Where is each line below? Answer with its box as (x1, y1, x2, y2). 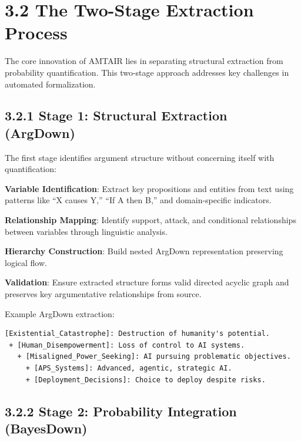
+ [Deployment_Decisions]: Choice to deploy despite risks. (25, 375, 266, 384)
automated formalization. (5, 78, 96, 90)
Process (5, 21, 68, 45)
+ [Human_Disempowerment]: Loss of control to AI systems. (9, 341, 245, 349)
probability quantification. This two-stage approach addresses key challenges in (5, 66, 289, 78)
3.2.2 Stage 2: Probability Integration (5, 402, 237, 420)
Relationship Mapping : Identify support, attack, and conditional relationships (5, 214, 296, 226)
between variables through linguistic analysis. (5, 225, 168, 237)
